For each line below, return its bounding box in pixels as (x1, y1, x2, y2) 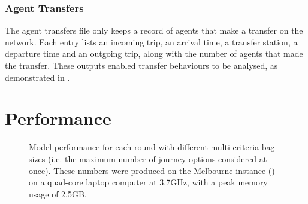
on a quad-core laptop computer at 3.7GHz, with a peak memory (29, 176, 268, 188)
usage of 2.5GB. (29, 187, 87, 200)
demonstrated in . (5, 71, 70, 83)
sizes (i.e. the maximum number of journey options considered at (29, 152, 267, 165)
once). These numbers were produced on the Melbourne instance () (29, 164, 275, 176)
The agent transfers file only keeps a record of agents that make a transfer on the (5, 24, 303, 36)
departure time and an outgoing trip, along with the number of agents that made (5, 47, 303, 60)
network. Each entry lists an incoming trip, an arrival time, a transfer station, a (5, 35, 298, 48)
